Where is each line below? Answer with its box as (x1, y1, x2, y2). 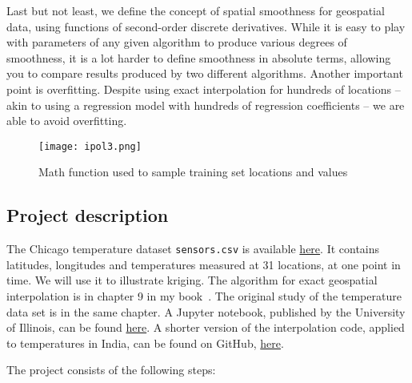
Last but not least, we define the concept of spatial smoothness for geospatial (6, 2, 385, 18)
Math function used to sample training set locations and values (38, 163, 348, 180)
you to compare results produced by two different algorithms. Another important (6, 65, 403, 82)
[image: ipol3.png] (38, 140, 142, 152)
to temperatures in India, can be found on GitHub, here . (6, 334, 284, 351)
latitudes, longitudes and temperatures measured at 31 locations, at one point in (6, 256, 401, 272)
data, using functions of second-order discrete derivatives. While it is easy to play (6, 18, 406, 34)
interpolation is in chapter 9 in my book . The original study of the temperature (6, 288, 402, 304)
